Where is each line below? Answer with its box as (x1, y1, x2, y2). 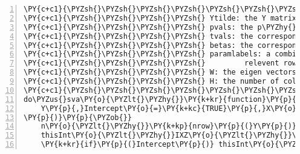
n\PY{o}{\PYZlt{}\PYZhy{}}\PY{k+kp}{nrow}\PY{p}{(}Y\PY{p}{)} (41, 122, 297, 131)
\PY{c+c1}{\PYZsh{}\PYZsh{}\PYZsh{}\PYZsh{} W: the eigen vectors (24, 68, 297, 77)
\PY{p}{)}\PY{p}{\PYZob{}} (24, 113, 132, 122)
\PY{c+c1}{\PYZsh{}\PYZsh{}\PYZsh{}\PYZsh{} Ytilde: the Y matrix (24, 13, 297, 22)
